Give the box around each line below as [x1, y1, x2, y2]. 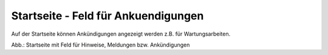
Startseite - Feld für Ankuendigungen [11, 9, 204, 22]
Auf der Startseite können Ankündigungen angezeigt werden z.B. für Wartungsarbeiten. [11, 30, 231, 37]
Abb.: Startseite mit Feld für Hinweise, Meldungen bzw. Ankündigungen [11, 41, 190, 48]
